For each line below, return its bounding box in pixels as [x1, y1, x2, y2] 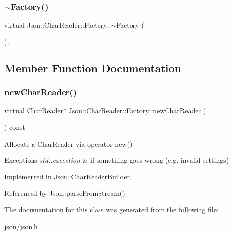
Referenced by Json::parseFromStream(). [4, 188, 127, 198]
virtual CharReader [4, 105, 63, 116]
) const [4, 122, 26, 132]
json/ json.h [4, 221, 38, 231]
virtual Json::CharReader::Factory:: [4, 20, 111, 30]
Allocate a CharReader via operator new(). [4, 138, 134, 148]
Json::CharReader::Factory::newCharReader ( [68, 105, 206, 116]
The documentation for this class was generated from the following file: [4, 204, 219, 214]
